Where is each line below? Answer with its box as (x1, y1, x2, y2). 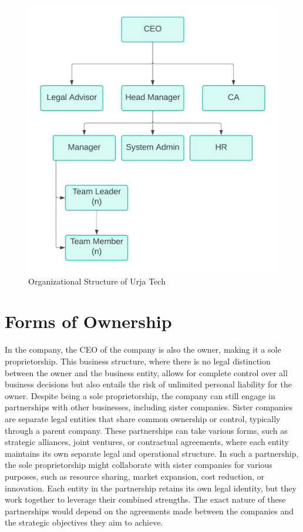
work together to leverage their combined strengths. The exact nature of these (5, 493, 286, 506)
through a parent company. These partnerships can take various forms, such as (5, 424, 288, 436)
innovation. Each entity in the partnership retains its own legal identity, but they (5, 481, 297, 494)
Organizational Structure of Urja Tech (28, 275, 166, 287)
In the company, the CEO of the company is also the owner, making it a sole (5, 343, 281, 356)
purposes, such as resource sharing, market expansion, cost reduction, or (5, 470, 265, 482)
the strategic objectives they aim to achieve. (5, 516, 163, 528)
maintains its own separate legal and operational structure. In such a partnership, (5, 447, 299, 459)
